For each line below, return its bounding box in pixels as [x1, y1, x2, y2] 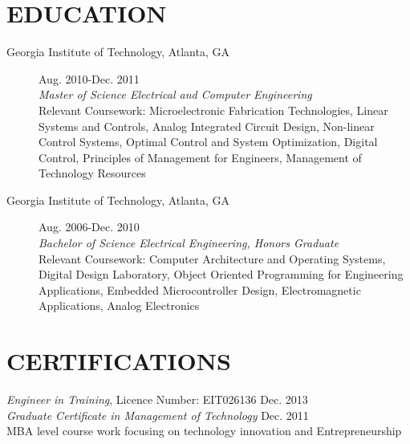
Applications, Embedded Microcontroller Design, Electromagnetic [39, 281, 361, 298]
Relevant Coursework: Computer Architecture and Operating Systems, [39, 250, 386, 267]
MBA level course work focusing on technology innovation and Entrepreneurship [6, 422, 402, 439]
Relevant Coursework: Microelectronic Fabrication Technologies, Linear [39, 101, 388, 118]
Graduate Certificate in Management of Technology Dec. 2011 [6, 406, 309, 423]
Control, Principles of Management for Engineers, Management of [39, 149, 362, 165]
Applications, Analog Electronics [39, 297, 200, 314]
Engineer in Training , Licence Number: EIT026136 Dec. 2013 [6, 391, 308, 408]
